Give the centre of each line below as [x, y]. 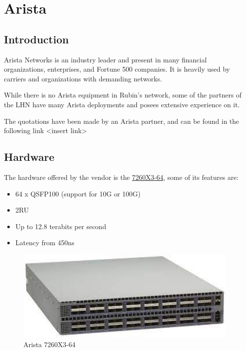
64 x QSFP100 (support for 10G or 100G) [78, 193]
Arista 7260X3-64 [49, 344]
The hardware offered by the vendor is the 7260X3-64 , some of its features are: [121, 177]
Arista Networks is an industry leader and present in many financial [105, 59]
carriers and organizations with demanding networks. [83, 78]
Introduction [37, 39]
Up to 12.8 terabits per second [61, 226]
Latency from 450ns [45, 243]
